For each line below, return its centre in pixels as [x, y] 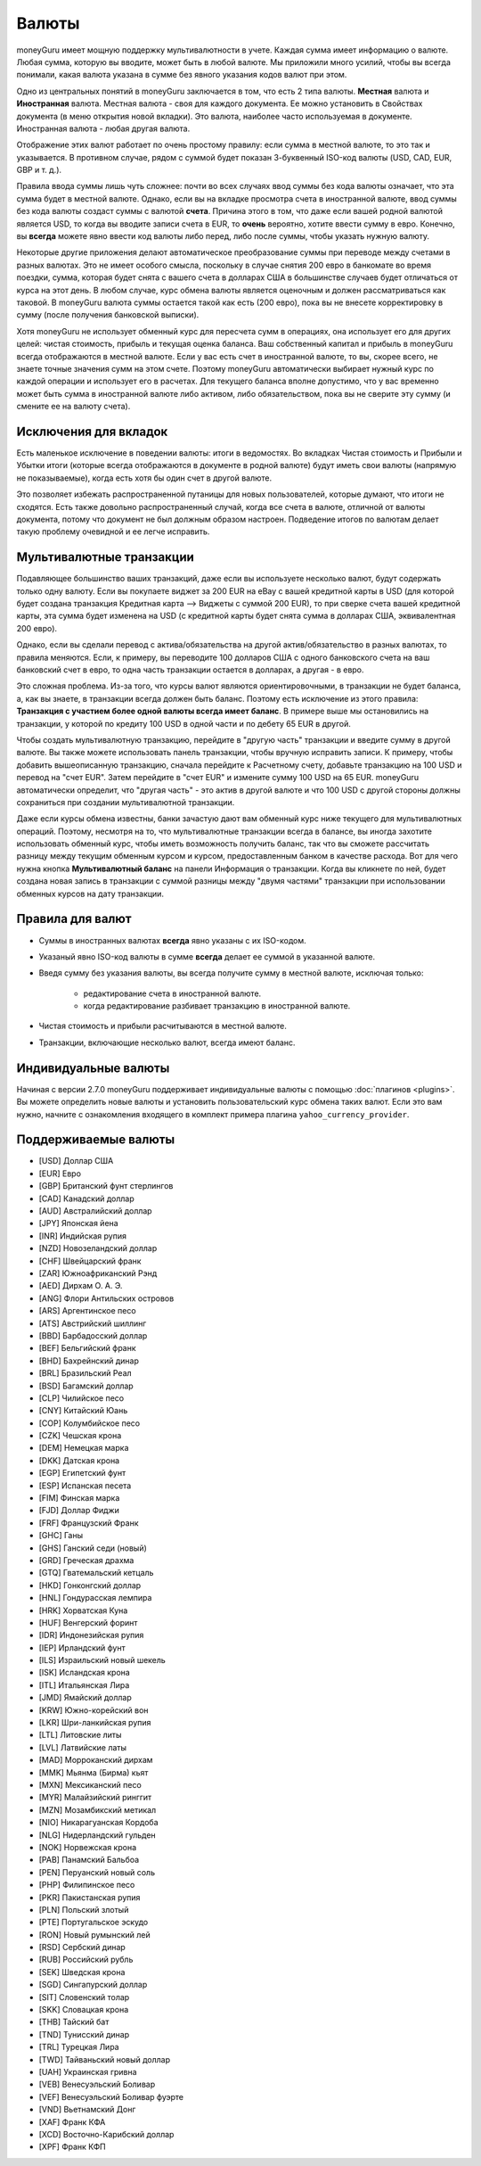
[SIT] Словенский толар [84, 1997]
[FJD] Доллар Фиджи [79, 1511]
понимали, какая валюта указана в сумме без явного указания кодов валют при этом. [182, 75]
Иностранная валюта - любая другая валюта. [103, 128]
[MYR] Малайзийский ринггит [95, 1798]
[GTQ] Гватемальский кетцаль [96, 1573]
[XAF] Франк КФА [72, 2121]
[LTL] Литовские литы [80, 1735]
